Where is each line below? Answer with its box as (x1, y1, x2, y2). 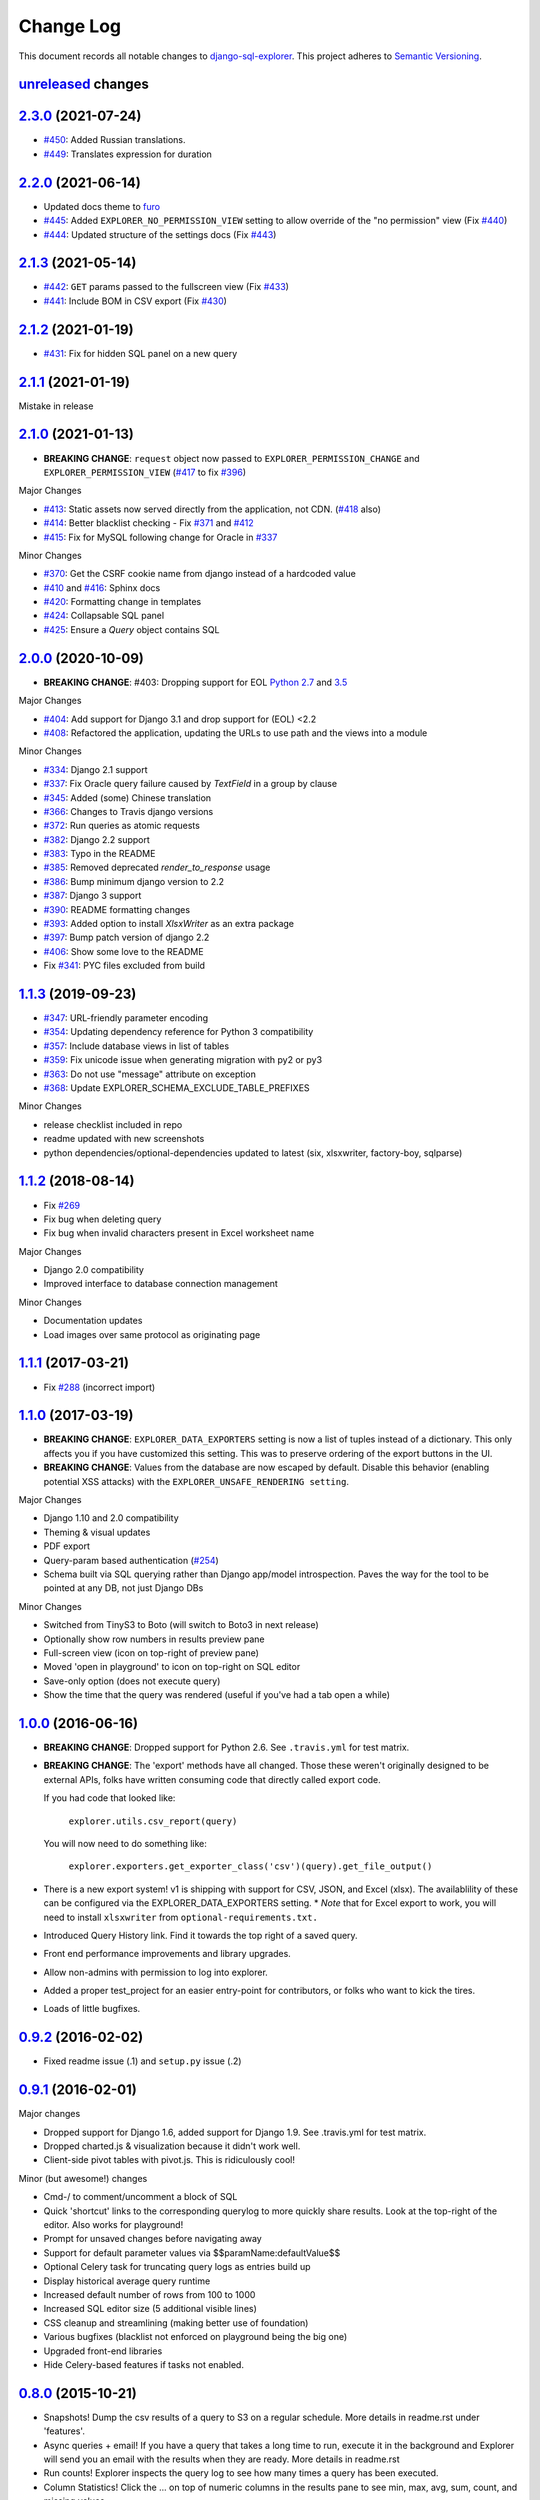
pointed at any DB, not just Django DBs (43, 1582, 204, 1594)
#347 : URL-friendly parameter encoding (43, 1012, 209, 1024)
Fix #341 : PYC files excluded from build (43, 960, 205, 972)
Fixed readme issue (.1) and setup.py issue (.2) (43, 2055, 242, 2067)
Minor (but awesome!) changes (18, 2172, 148, 2184)
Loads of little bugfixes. (43, 2003, 141, 2015)
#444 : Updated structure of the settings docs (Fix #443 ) (43, 228, 277, 240)
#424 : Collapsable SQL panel (43, 610, 165, 622)
